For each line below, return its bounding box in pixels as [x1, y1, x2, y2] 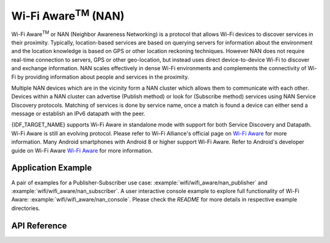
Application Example [11, 162, 92, 173]
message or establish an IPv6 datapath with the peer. [11, 110, 145, 117]
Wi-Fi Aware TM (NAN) [11, 7, 125, 23]
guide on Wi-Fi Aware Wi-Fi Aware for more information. [11, 147, 153, 154]
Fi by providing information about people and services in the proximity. [11, 73, 189, 81]
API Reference [11, 220, 67, 231]
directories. [11, 205, 40, 212]
